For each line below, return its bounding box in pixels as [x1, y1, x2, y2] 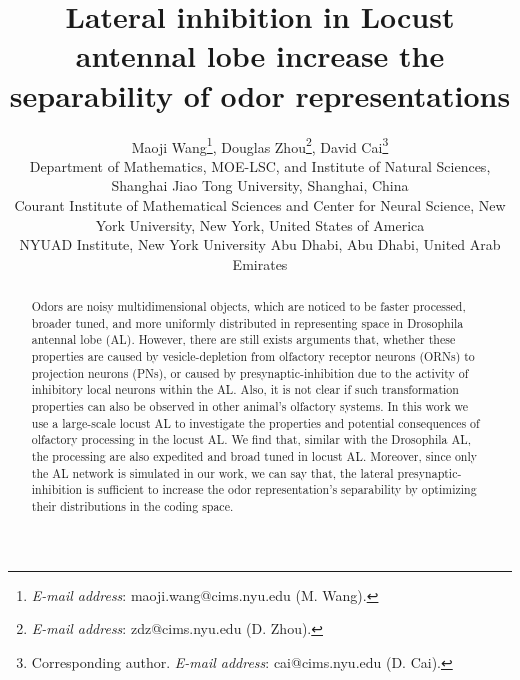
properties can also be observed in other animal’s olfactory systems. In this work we [31, 398, 469, 415]
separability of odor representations [9, 74, 511, 115]
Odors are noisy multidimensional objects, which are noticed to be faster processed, [31, 298, 466, 315]
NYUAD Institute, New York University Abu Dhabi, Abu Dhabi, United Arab [19, 234, 501, 255]
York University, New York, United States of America [95, 214, 425, 235]
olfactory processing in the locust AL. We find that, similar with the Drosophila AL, [31, 431, 472, 448]
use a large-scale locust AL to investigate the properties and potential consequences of [31, 414, 480, 431]
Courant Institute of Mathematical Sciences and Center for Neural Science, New [14, 194, 506, 215]
